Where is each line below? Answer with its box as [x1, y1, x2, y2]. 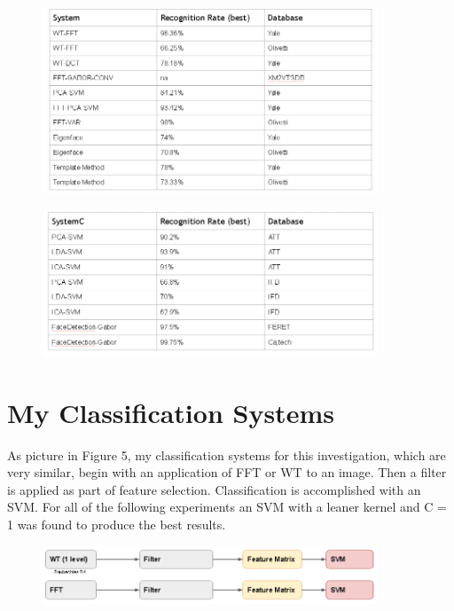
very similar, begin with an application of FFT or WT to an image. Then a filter [7, 463, 447, 482]
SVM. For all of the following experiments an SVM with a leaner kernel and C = [7, 497, 447, 516]
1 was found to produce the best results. [7, 515, 226, 534]
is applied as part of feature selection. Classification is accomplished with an [7, 480, 421, 498]
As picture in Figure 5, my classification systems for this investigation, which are [7, 445, 446, 464]
